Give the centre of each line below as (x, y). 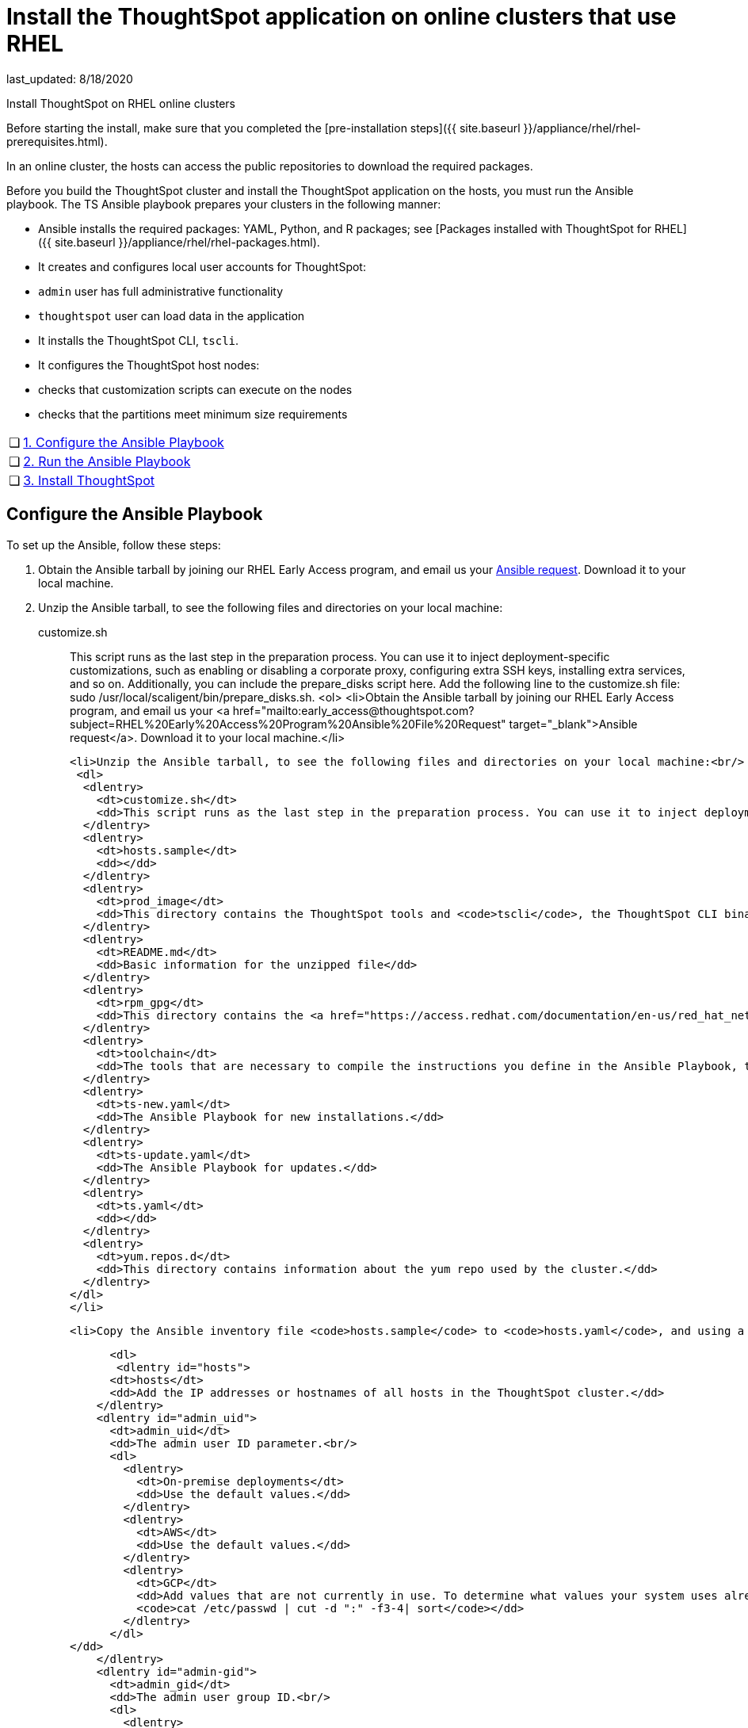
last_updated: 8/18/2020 (70, 78)
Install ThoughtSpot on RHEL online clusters (121, 103)
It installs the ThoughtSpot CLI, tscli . (139, 340)
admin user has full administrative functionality (161, 291)
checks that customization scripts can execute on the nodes (195, 389)
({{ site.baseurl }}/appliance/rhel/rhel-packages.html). (179, 242)
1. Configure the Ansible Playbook (124, 442)
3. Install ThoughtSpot (89, 480)
